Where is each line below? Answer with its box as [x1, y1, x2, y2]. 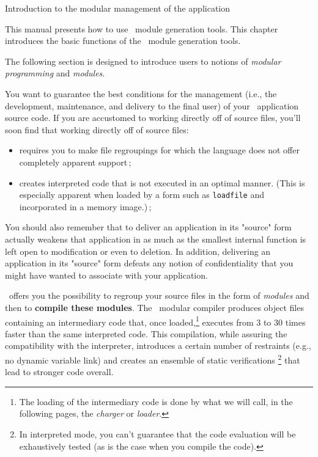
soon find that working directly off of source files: [5, 123, 189, 136]
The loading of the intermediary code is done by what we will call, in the [19, 395, 293, 408]
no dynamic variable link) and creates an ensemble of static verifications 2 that [5, 351, 300, 366]
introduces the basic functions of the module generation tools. [5, 34, 241, 47]
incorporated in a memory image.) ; [19, 200, 152, 213]
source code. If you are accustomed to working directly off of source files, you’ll [5, 111, 301, 124]
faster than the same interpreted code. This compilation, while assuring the [5, 327, 287, 340]
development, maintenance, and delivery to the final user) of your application [5, 99, 299, 112]
